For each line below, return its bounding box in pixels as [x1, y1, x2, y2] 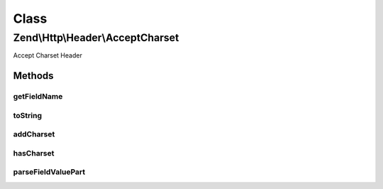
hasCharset [13, 148, 55, 158]
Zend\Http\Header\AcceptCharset [13, 31, 179, 44]
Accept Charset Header [13, 51, 83, 60]
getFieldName [13, 92, 63, 102]
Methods [13, 70, 54, 82]
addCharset [13, 129, 55, 139]
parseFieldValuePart [13, 167, 86, 177]
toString [13, 110, 43, 120]
